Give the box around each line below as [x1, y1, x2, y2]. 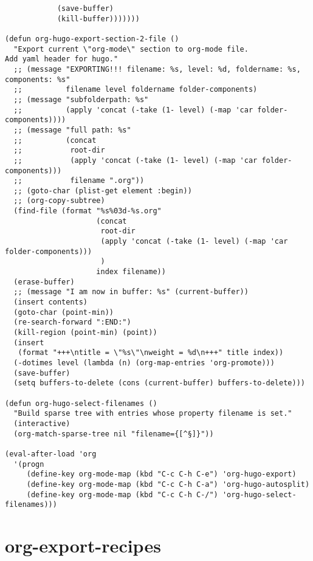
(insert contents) [13, 298, 88, 307]
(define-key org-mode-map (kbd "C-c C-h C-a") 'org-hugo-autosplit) [26, 480, 310, 489]
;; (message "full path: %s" [13, 125, 131, 134]
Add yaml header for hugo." [5, 55, 119, 64]
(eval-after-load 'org [5, 449, 97, 458]
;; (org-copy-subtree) [13, 196, 105, 205]
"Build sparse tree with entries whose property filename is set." [13, 409, 292, 418]
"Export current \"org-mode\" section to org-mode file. [13, 44, 249, 53]
